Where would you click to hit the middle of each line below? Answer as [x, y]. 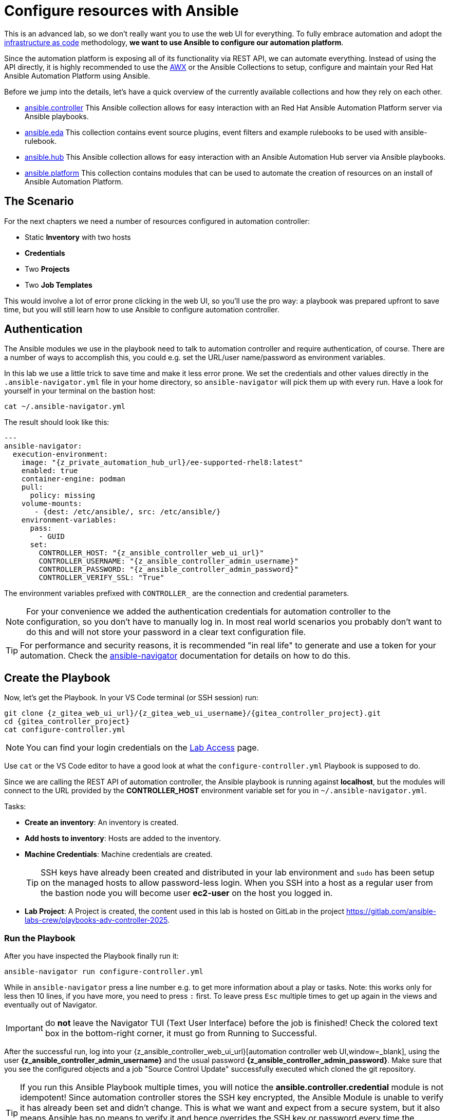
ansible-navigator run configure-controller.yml [104, 972]
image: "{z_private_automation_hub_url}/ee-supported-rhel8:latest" [162, 463]
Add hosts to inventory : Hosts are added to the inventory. [123, 838]
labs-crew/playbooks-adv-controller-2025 [96, 920]
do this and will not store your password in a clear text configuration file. [166, 632]
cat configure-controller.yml [65, 730]
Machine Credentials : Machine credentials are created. [119, 854]
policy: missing [63, 496]
